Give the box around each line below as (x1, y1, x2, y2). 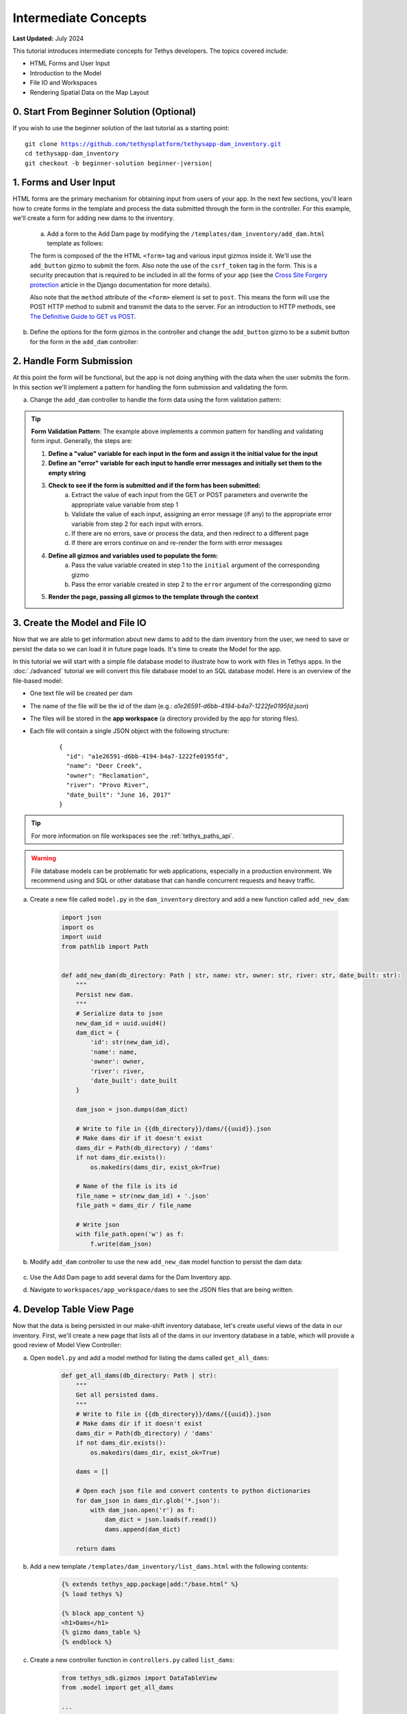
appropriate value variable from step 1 (71, 500, 179, 509)
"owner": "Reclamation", (66, 771, 150, 780)
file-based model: (12, 676, 63, 685)
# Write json (75, 1220, 120, 1229)
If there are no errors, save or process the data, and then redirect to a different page (71, 529, 309, 538)
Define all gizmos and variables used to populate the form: (48, 551, 219, 559)
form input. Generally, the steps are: (31, 437, 133, 445)
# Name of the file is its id (75, 1183, 177, 1190)
